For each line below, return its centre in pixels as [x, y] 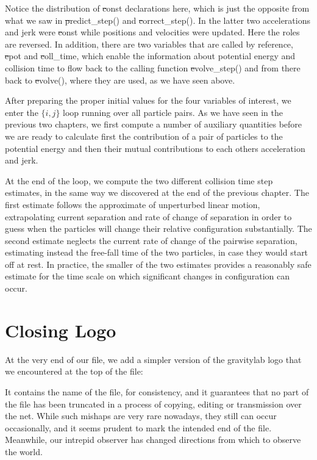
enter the [22, 112]
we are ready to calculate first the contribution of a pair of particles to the [144, 136]
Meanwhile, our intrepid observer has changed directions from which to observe [153, 440]
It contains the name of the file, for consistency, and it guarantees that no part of [157, 391]
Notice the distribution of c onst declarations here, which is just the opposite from [157, 8]
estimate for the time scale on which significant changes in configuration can [148, 276]
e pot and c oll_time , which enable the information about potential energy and [150, 56]
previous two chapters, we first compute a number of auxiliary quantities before [154, 124]
